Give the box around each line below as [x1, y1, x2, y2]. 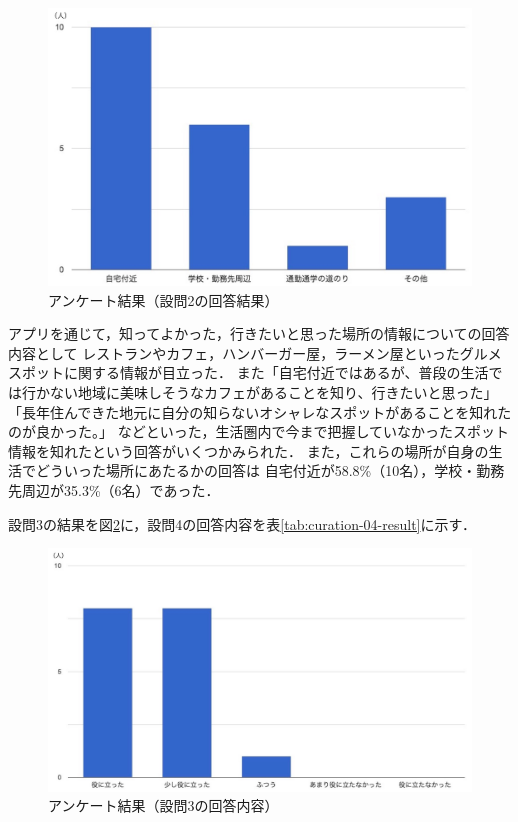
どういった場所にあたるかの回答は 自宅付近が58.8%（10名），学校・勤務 [35, 460, 505, 481]
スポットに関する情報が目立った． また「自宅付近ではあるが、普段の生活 [8, 362, 489, 383]
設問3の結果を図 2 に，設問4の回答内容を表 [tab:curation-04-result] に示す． [8, 513, 476, 534]
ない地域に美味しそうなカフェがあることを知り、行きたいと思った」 [49, 382, 498, 403]
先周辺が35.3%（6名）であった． [8, 480, 220, 501]
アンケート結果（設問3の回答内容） [48, 795, 279, 816]
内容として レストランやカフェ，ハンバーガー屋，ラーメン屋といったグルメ [8, 342, 502, 363]
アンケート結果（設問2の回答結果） [48, 289, 279, 310]
